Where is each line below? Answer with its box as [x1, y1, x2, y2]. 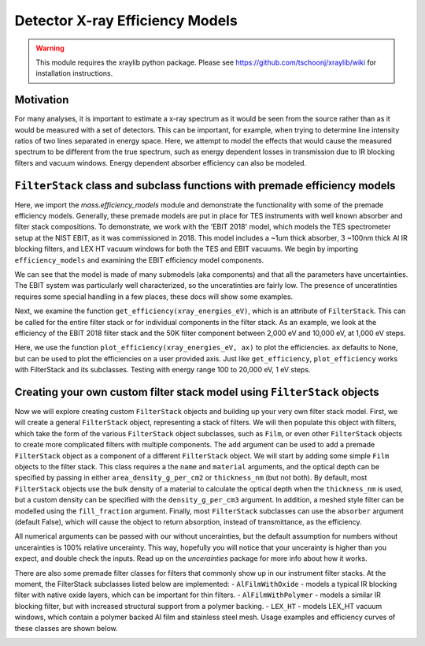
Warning [35, 43, 65, 53]
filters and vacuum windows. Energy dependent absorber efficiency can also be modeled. [14, 158, 307, 167]
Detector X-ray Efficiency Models [14, 12, 238, 29]
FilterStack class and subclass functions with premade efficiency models [14, 178, 396, 192]
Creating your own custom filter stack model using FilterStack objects [14, 385, 379, 398]
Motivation [14, 93, 69, 106]
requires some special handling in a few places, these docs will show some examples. [14, 292, 294, 301]
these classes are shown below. [14, 623, 118, 633]
